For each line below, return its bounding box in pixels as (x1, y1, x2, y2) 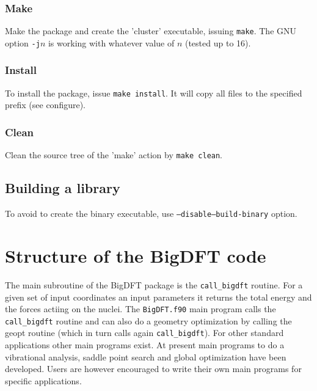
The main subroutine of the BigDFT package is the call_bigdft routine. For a (5, 278, 303, 291)
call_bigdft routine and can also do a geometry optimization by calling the (5, 314, 292, 327)
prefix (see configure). (5, 98, 86, 111)
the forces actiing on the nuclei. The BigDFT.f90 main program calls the (5, 302, 276, 315)
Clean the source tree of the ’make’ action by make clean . (5, 148, 223, 161)
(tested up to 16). (184, 36, 251, 49)
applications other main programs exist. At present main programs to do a (5, 338, 285, 351)
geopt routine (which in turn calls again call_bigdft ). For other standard (5, 326, 284, 339)
